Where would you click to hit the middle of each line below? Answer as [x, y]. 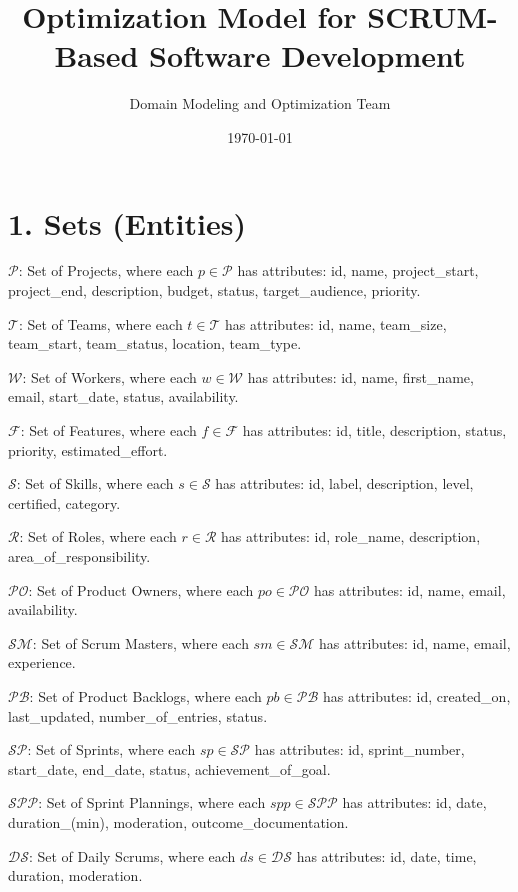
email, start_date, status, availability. [123, 396]
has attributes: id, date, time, [386, 855]
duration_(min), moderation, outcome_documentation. [178, 821]
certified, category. [64, 502]
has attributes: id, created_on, [416, 695]
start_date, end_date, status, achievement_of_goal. [169, 768]
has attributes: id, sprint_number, [359, 749]
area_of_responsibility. [79, 555]
